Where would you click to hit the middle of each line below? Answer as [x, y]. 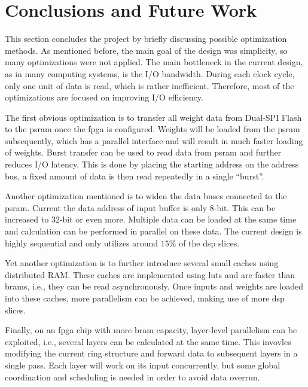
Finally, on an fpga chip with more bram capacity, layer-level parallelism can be [151, 330]
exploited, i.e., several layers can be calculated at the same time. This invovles [148, 341]
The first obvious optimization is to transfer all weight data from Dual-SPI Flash [153, 117]
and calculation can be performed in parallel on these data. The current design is [153, 231]
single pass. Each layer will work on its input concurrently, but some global [143, 365]
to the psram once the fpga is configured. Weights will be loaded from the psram [153, 129]
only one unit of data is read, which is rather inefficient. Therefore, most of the [150, 85]
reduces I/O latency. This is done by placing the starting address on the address [152, 164]
